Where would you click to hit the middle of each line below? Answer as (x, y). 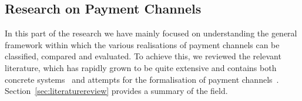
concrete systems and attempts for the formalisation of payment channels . (142, 79)
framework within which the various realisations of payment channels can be (142, 44)
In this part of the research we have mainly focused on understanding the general (151, 33)
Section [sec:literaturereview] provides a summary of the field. (116, 91)
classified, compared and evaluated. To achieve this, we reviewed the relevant (143, 56)
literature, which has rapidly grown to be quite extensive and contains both (141, 67)
